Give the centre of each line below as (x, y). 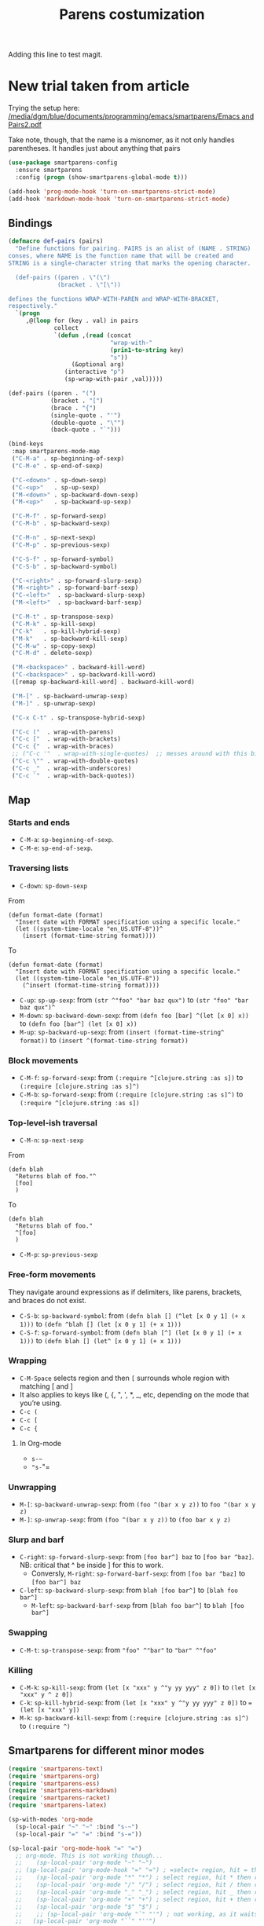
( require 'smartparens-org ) (54, 1776)
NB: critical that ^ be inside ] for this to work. (91, 1565)
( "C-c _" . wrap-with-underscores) (71, 768)
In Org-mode (40, 1443)
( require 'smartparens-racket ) (59, 1798)
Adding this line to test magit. (55, 55)
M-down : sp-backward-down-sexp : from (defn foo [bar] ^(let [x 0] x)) (134, 1015)
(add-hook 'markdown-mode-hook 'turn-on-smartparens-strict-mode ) (119, 199)
